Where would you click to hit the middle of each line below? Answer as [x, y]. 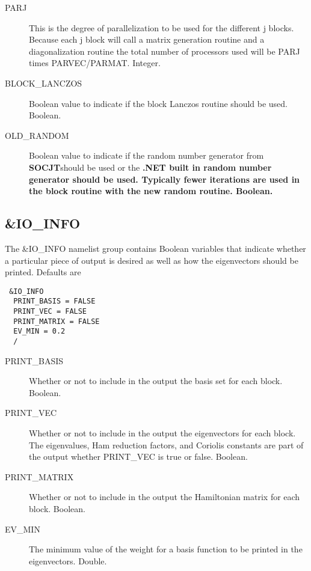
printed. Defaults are [43, 272]
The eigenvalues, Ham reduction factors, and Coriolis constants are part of [166, 444]
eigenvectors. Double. [68, 560]
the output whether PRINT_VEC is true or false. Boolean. [138, 456]
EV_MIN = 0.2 [39, 331]
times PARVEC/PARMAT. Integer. [95, 63]
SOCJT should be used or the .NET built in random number [150, 167]
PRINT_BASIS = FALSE [54, 301]
